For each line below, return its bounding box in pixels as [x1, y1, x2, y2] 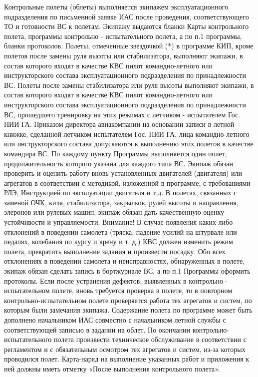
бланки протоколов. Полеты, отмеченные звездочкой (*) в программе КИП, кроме [4, 40, 254, 51]
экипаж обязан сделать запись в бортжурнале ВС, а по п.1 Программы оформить [4, 266, 251, 276]
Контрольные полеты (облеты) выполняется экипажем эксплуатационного [4, 1, 229, 11]
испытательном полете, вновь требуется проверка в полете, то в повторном [4, 285, 233, 296]
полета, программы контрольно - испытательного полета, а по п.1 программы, [4, 30, 242, 41]
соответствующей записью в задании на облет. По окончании [4, 324, 191, 335]
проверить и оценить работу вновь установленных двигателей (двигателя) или [4, 168, 242, 178]
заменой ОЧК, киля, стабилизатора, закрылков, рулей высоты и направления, [4, 197, 239, 207]
